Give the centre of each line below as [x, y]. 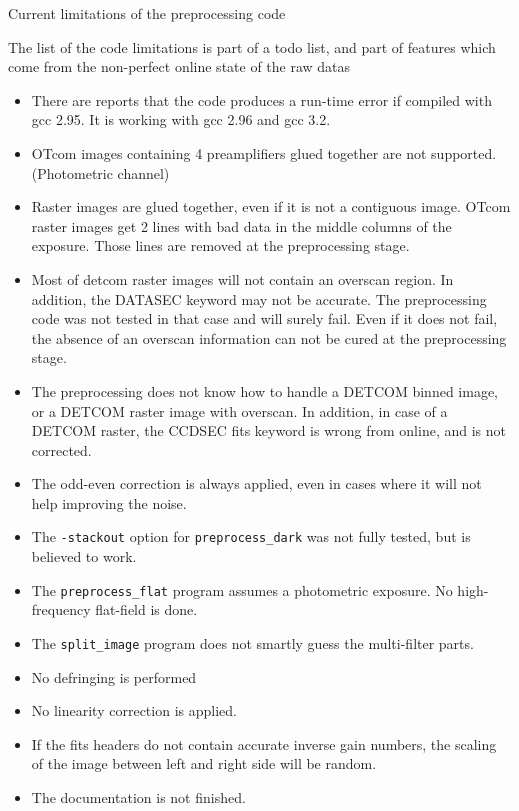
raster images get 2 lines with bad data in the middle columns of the [241, 225]
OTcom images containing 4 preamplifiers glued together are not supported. [264, 152]
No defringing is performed [114, 676]
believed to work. [84, 556]
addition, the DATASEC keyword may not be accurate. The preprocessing [259, 298]
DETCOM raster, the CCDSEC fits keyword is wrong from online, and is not [268, 430]
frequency [61, 609]
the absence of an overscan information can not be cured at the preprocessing [269, 337]
